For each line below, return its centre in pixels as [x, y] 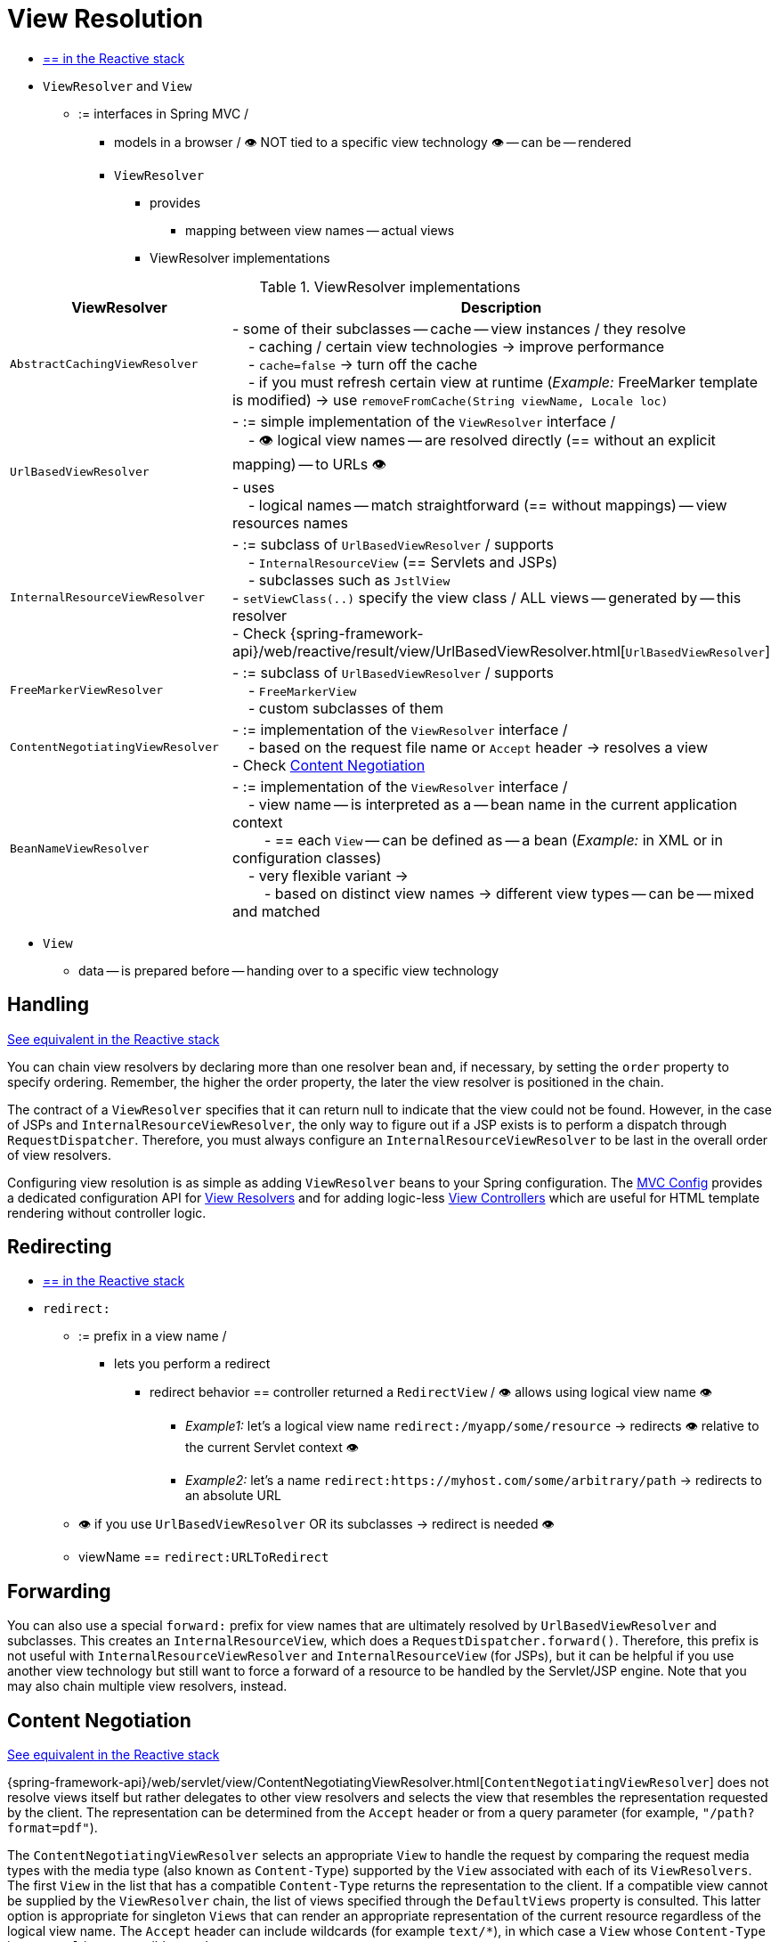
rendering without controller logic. [107, 1212]
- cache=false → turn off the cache [363, 364]
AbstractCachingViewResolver [104, 364]
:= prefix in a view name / [153, 1336]
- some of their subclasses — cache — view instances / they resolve [459, 328]
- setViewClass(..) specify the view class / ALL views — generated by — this [487, 597]
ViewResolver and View [118, 86]
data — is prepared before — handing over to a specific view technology [289, 970]
